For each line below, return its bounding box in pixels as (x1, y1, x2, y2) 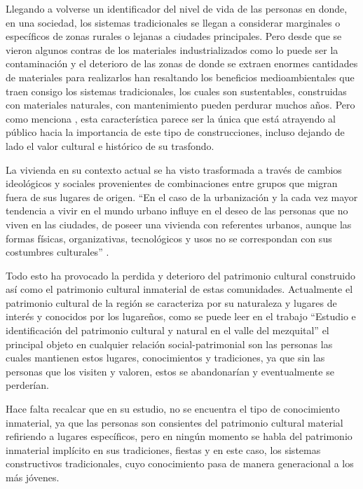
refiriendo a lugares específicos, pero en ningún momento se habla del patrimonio (6, 429, 352, 443)
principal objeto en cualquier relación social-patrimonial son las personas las (6, 336, 333, 351)
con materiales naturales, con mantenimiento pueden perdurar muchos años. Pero (6, 97, 355, 112)
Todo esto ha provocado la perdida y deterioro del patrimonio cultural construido (6, 268, 356, 282)
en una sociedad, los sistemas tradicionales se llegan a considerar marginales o (6, 15, 341, 29)
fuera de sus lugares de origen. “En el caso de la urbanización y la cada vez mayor (6, 189, 358, 204)
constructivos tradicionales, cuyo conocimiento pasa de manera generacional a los (6, 456, 354, 471)
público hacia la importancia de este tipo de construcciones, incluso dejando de (6, 125, 345, 139)
